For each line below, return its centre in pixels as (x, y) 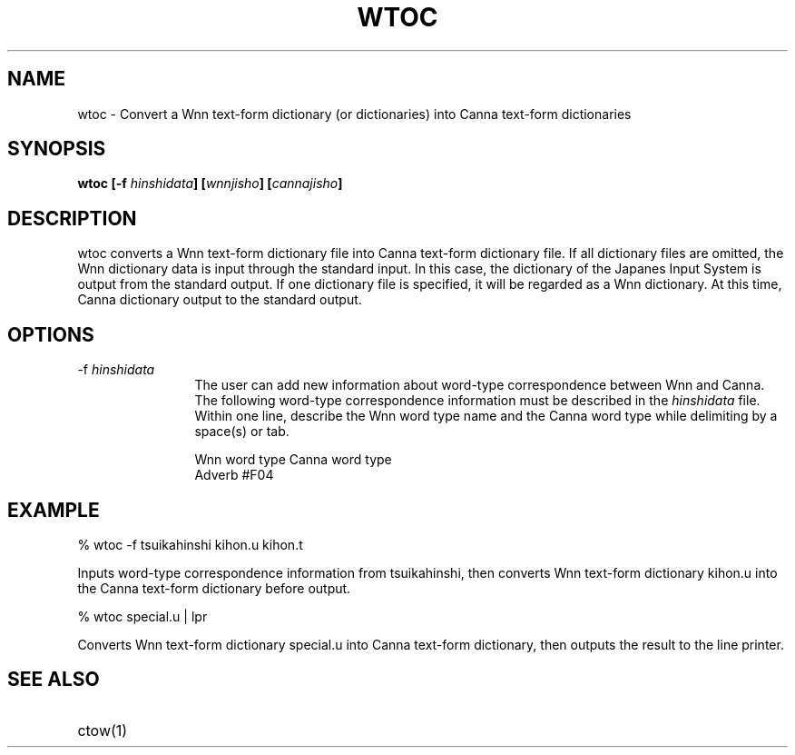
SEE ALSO (54, 680)
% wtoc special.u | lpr (142, 616)
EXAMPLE (54, 510)
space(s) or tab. (242, 432)
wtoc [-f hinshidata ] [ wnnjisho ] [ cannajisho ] (210, 184)
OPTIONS (51, 334)
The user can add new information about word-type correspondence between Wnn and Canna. (480, 385)
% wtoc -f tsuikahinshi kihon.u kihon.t (190, 544)
